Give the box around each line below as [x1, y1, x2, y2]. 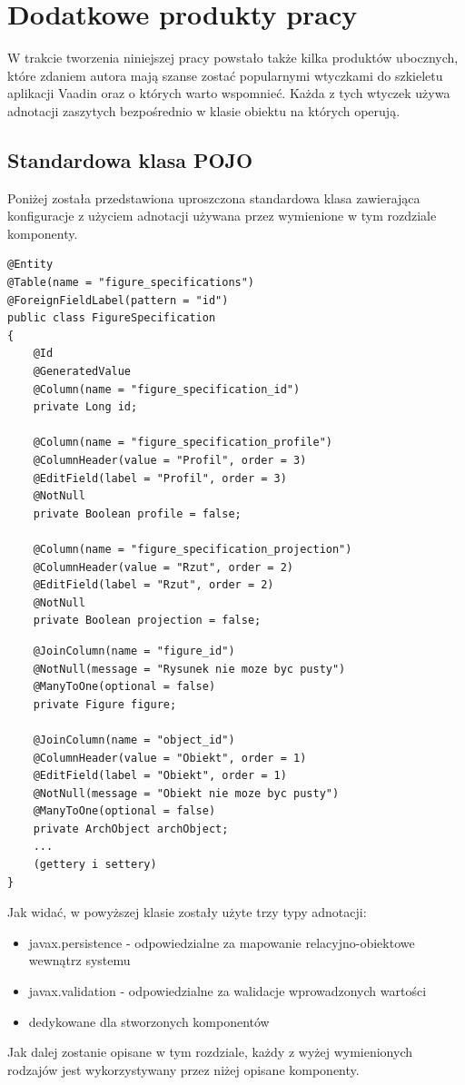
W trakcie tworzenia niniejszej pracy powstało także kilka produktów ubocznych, [7, 48, 459, 67]
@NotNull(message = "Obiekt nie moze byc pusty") [33, 786, 340, 800]
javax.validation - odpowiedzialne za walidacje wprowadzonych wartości [28, 981, 427, 1001]
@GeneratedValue [33, 365, 132, 379]
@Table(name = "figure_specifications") [7, 276, 255, 290]
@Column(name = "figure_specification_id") [33, 382, 301, 396]
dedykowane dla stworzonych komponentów [28, 1011, 270, 1031]
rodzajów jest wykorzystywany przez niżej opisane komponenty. [7, 1060, 360, 1079]
